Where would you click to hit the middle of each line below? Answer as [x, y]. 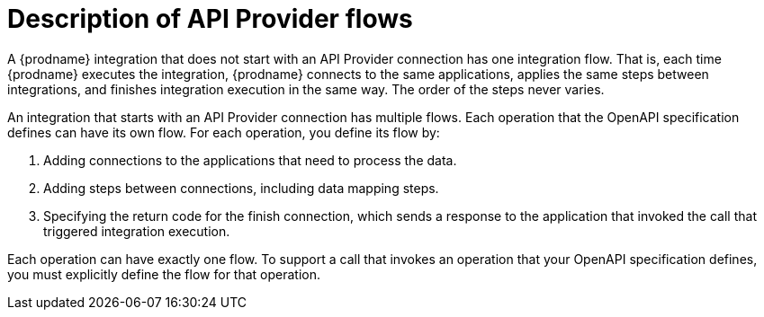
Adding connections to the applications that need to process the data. [250, 160]
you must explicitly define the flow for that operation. [164, 274]
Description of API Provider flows [210, 19]
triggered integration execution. [137, 231]
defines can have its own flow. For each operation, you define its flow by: [224, 132]
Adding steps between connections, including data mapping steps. [241, 188]
